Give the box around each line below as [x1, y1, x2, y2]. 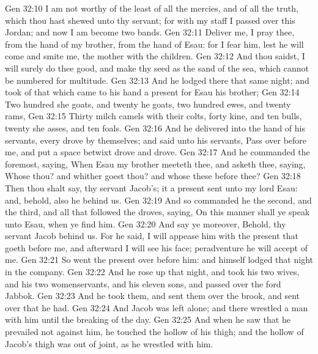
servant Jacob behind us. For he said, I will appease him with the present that [5, 229, 299, 242]
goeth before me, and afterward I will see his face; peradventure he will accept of [5, 241, 308, 254]
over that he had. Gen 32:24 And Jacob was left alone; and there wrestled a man [5, 301, 308, 314]
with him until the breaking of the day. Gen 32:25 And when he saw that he [5, 313, 290, 326]
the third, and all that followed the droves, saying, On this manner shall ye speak [5, 205, 310, 218]
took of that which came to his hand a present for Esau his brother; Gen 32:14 [5, 86, 300, 98]
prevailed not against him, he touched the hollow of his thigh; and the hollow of [5, 325, 304, 338]
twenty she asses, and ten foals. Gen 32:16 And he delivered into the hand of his [5, 121, 305, 134]
